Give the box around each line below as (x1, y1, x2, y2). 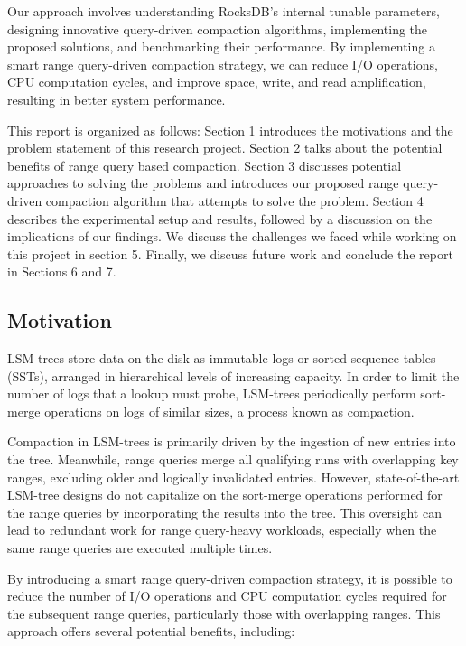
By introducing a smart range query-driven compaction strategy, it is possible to (7, 568, 452, 587)
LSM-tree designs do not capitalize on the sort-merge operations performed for (7, 485, 443, 504)
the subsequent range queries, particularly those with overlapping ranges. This (7, 604, 441, 623)
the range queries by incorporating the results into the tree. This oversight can (7, 502, 442, 521)
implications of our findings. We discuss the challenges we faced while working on (7, 227, 457, 246)
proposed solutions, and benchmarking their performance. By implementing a (7, 37, 435, 56)
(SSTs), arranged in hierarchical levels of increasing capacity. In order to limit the (7, 366, 460, 385)
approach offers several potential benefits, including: (7, 622, 295, 641)
